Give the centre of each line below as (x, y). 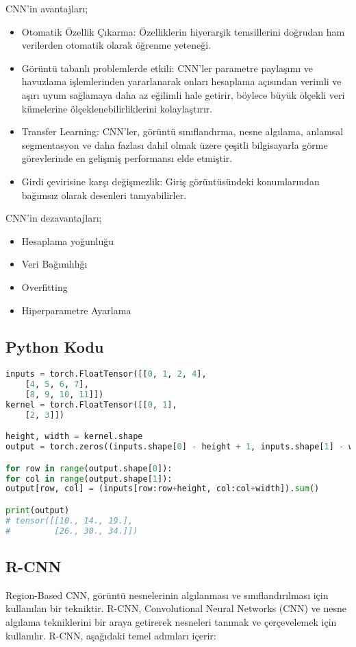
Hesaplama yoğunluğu (68, 240)
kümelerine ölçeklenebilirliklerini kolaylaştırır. (117, 108)
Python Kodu (55, 347)
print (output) (38, 511)
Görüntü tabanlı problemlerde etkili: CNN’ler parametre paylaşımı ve (167, 68)
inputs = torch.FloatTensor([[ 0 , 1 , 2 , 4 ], (106, 374)
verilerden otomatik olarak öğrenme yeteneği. (116, 45)
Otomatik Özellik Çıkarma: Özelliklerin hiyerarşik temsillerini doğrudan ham (183, 31)
